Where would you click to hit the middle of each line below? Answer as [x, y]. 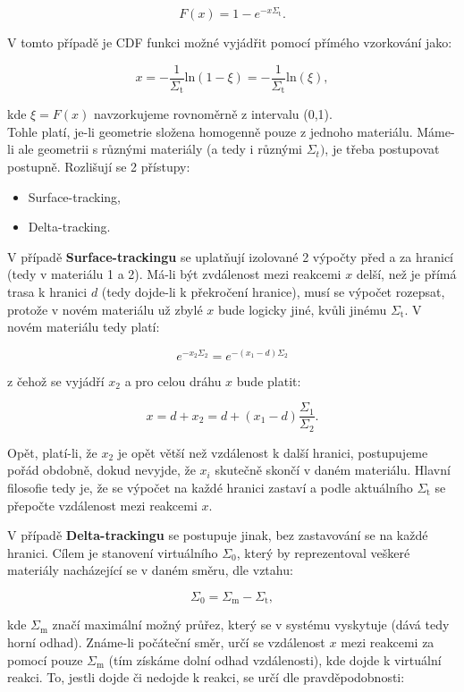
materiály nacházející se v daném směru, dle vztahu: [150, 570]
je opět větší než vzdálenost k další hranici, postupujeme [273, 452]
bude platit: [269, 380]
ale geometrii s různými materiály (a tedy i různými [160, 149]
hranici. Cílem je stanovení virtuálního [113, 552]
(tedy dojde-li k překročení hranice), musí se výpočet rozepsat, [273, 291]
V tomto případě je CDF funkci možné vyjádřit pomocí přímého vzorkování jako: [230, 42]
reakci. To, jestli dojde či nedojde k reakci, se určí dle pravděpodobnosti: [206, 677]
